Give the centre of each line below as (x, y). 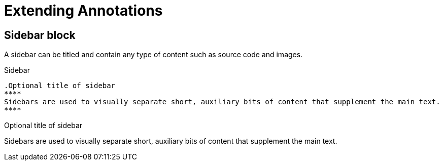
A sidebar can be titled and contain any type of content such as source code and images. (154, 55)
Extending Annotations (83, 11)
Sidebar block (40, 35)
